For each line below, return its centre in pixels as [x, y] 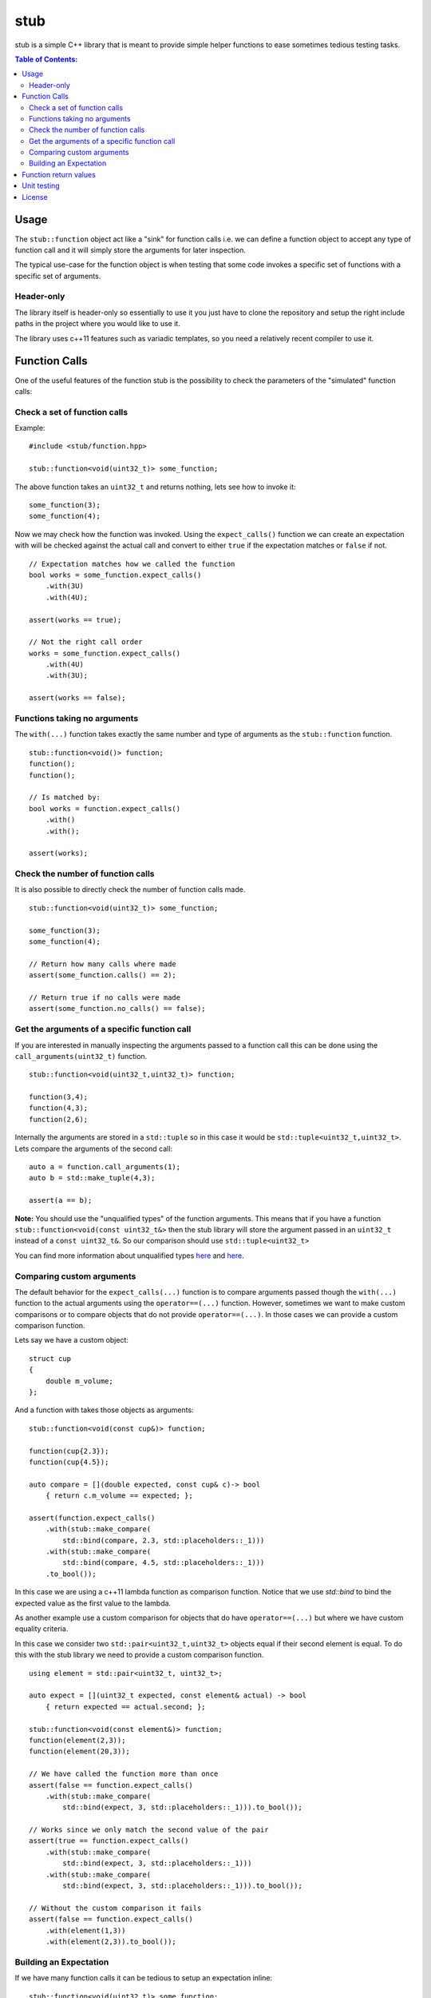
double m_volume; [79, 1381]
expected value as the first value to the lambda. [93, 1603]
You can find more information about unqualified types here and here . [130, 1256]
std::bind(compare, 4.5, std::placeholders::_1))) [164, 1563]
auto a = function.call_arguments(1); [105, 1167]
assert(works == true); [75, 620]
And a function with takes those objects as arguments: [105, 1410]
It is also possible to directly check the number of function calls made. [130, 890]
